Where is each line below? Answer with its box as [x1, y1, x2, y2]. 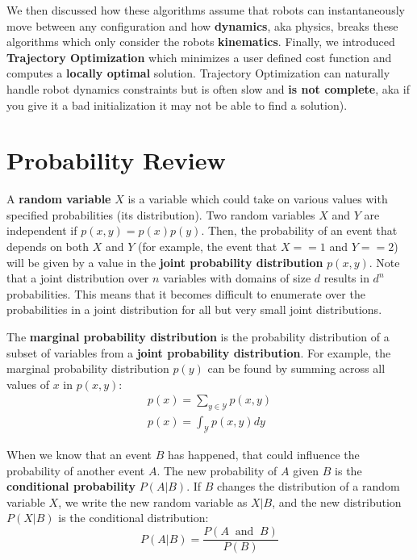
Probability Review [6, 144, 226, 177]
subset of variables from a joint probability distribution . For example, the [6, 344, 391, 361]
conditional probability [6, 478, 136, 495]
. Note [369, 253, 400, 270]
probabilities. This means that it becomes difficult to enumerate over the [6, 285, 365, 302]
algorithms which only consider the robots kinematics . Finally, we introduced [6, 33, 395, 50]
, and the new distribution [272, 493, 402, 510]
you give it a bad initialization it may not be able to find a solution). [6, 96, 348, 113]
